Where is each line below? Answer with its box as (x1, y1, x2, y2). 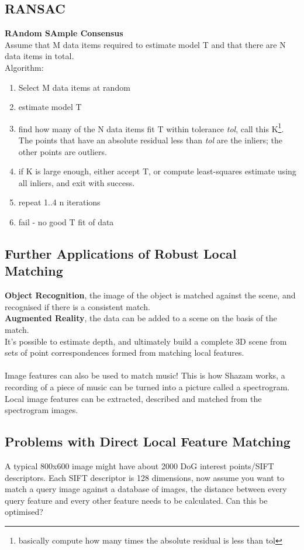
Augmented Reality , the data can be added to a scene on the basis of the (5, 312, 277, 324)
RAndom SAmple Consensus (5, 27, 123, 39)
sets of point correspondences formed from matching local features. (5, 346, 244, 359)
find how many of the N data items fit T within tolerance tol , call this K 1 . (18, 121, 284, 135)
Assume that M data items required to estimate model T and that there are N (5, 38, 286, 50)
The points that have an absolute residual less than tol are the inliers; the (18, 134, 282, 146)
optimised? (5, 506, 43, 518)
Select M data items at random (18, 81, 130, 93)
